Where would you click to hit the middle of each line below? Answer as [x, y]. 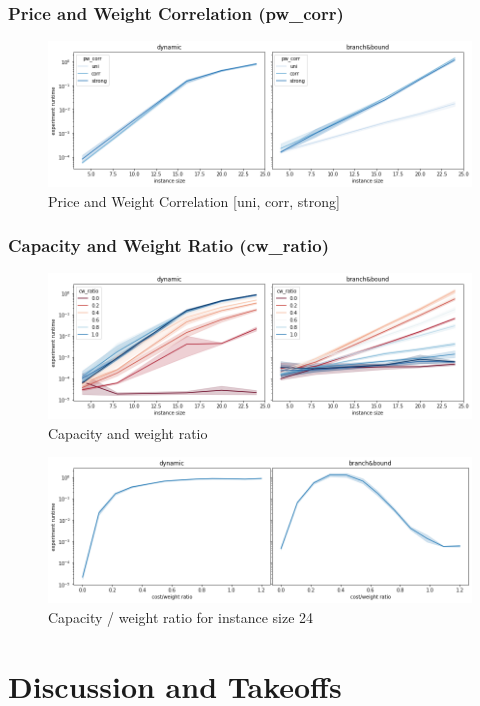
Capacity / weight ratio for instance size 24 [181, 616]
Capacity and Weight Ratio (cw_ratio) [168, 245]
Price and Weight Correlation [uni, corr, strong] [194, 200]
